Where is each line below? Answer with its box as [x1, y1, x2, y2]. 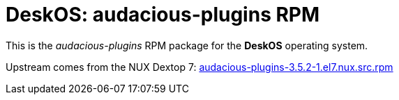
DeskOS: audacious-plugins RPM [6, 3, 320, 26]
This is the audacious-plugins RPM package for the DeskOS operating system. [6, 39, 368, 51]
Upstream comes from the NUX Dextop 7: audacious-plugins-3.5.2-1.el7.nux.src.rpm [6, 60, 393, 73]
